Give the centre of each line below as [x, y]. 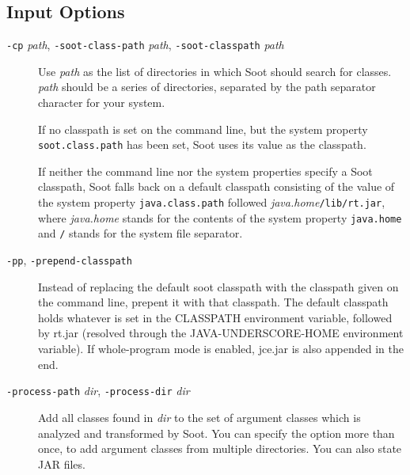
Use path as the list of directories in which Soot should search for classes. [215, 71]
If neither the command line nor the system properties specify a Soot [205, 171]
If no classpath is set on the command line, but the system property [203, 129]
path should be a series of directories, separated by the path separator [207, 87]
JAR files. [62, 464]
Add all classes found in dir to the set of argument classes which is [199, 417]
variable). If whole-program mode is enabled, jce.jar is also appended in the [221, 349]
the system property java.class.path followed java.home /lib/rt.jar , [212, 202]
